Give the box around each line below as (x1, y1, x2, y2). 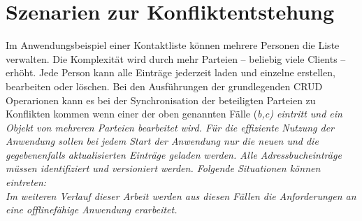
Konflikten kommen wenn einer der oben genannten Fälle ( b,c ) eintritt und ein (6, 106, 342, 121)
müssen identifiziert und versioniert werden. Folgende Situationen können (6, 161, 321, 176)
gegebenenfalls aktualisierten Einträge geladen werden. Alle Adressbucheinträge (6, 147, 342, 162)
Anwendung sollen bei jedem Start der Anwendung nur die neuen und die (6, 134, 319, 148)
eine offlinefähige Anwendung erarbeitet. (6, 202, 178, 217)
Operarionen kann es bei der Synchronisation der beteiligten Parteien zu (6, 92, 316, 107)
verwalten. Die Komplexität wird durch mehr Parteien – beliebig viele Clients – (6, 51, 346, 66)
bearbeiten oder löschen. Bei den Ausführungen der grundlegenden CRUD (6, 78, 323, 93)
